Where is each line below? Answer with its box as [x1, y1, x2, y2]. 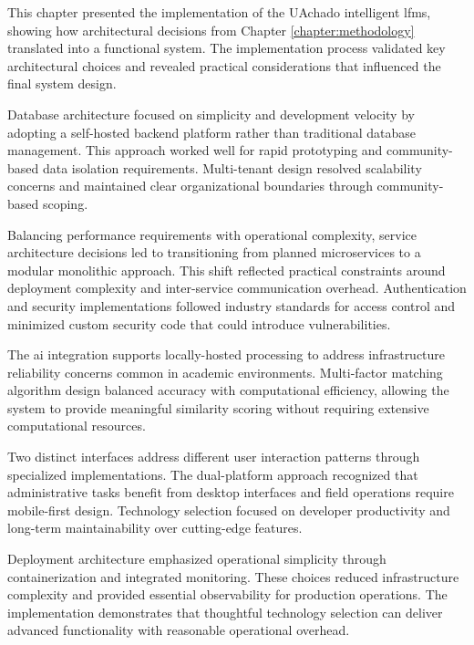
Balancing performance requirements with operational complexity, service [7, 224, 417, 244]
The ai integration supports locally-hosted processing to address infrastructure [7, 345, 446, 364]
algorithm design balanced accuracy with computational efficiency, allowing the [7, 380, 449, 400]
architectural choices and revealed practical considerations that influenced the [7, 56, 441, 75]
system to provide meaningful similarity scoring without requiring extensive [7, 398, 429, 417]
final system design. [7, 74, 117, 93]
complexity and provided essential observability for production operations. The [7, 585, 448, 604]
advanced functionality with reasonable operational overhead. [7, 620, 350, 640]
